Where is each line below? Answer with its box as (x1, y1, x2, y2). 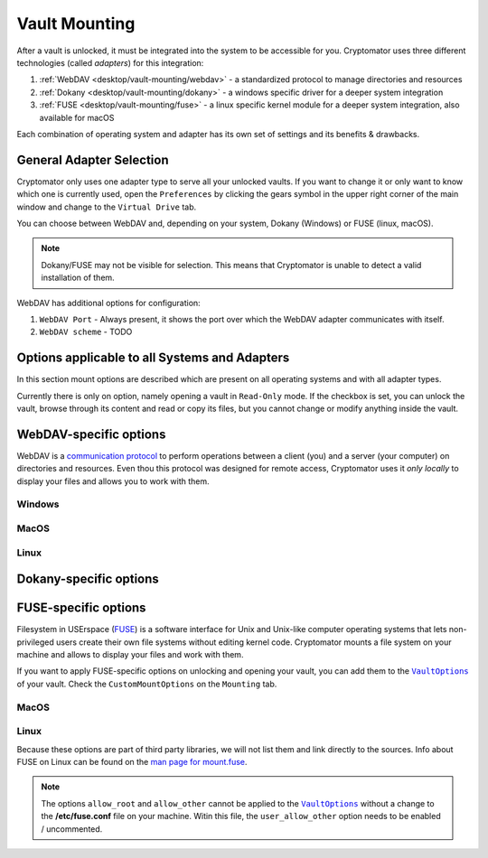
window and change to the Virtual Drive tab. (16, 201, 197, 212)
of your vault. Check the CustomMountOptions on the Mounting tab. (16, 678, 277, 689)
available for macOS (39, 112, 115, 123)
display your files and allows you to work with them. (16, 475, 210, 487)
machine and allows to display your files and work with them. (16, 649, 244, 660)
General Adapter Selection (16, 152, 169, 167)
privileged (16, 637, 54, 648)
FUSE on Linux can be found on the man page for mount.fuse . (16, 756, 248, 767)
